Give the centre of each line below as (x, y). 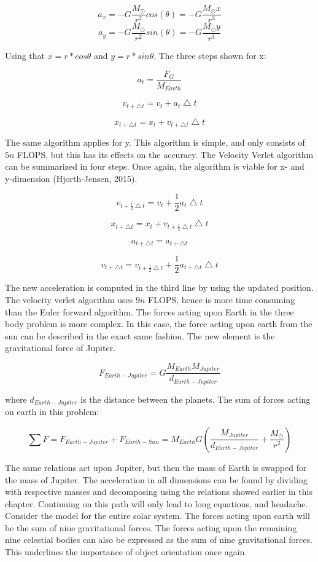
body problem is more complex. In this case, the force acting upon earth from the (159, 324)
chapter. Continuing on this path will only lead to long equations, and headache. (157, 503)
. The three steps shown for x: (210, 55)
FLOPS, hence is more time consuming (222, 299)
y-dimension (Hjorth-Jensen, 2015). (71, 178)
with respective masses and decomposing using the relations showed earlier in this (159, 492)
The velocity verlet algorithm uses (69, 299)
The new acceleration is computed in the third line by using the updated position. (159, 287)
